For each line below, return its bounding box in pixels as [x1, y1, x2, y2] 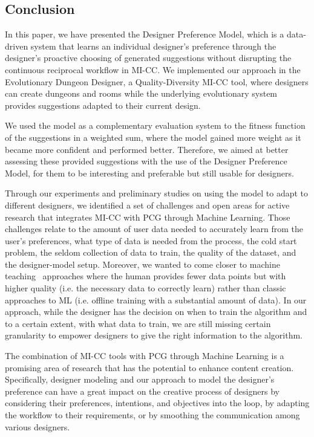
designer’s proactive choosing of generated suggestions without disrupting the [5, 51, 292, 64]
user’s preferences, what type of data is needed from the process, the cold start [5, 234, 297, 247]
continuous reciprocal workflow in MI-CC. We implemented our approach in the [5, 63, 301, 76]
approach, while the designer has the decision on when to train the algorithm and [5, 305, 307, 318]
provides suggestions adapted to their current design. [5, 99, 201, 111]
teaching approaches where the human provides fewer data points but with [5, 270, 286, 282]
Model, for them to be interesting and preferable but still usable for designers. [5, 166, 294, 179]
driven [5, 39, 28, 52]
